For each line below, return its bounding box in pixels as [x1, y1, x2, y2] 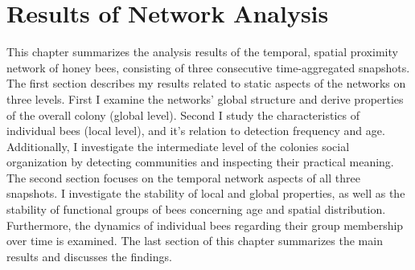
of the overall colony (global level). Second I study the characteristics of [6, 106, 360, 123]
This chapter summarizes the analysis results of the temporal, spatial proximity [6, 43, 398, 60]
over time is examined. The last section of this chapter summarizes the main [6, 232, 383, 249]
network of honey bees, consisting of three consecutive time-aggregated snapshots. [6, 59, 410, 76]
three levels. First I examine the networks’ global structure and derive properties [6, 90, 404, 107]
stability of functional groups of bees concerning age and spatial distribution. [6, 201, 386, 218]
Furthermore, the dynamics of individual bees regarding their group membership [6, 216, 404, 233]
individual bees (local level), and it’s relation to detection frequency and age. [6, 122, 385, 139]
